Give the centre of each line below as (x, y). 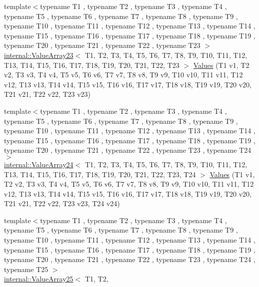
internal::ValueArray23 (39, 55)
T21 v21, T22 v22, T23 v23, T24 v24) (62, 203)
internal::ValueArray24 (39, 164)
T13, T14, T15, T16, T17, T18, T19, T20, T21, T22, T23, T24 (100, 174)
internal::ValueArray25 (39, 279)
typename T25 (26, 269)
